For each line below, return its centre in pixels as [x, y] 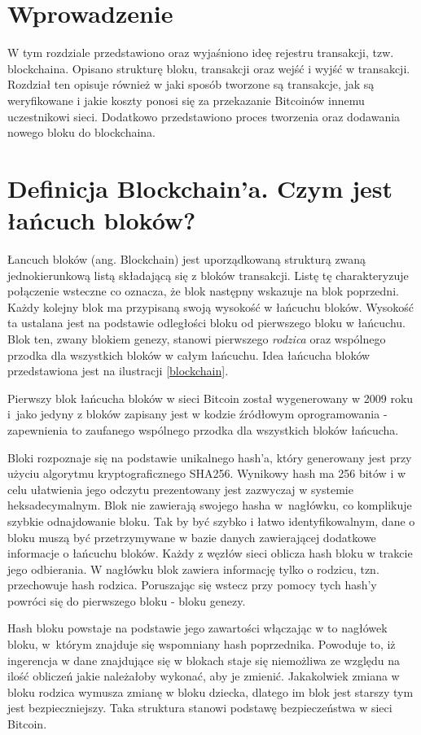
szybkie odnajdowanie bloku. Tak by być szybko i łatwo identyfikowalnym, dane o [211, 521]
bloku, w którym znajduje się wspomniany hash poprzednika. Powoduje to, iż [202, 644]
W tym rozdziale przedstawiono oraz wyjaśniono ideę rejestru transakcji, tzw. [201, 52]
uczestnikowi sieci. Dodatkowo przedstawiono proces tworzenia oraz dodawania [204, 116]
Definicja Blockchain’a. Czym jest [200, 188]
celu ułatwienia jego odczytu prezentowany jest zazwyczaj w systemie [180, 489]
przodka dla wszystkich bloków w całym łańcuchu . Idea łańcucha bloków [189, 354]
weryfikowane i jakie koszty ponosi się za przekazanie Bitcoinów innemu [186, 100]
